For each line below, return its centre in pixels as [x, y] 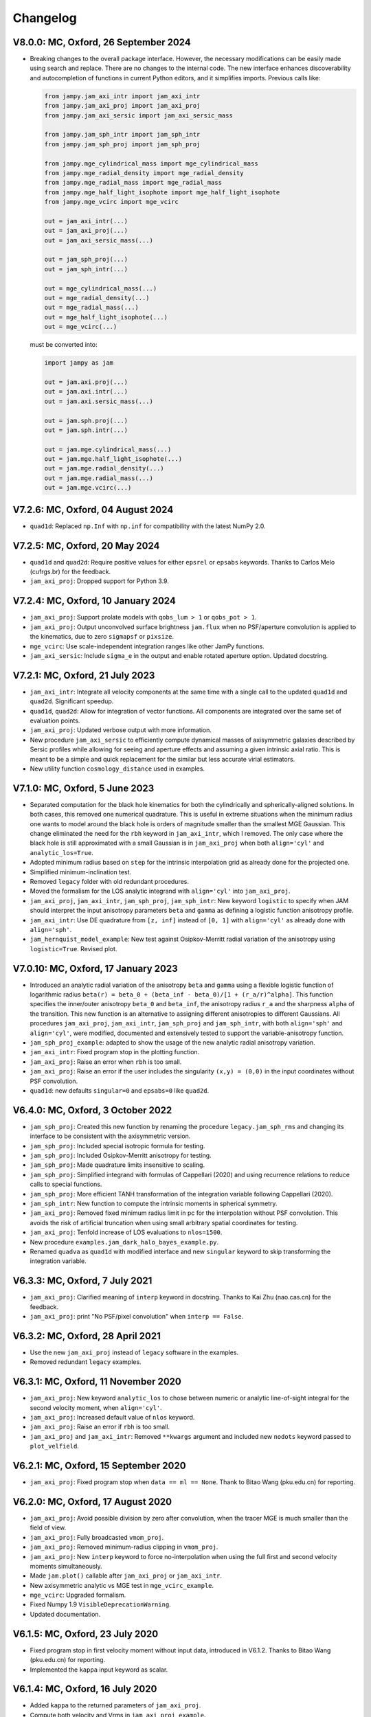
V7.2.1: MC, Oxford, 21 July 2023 [84, 675]
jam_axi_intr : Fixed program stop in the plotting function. [115, 1052]
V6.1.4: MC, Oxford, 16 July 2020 [85, 1689]
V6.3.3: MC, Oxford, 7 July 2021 [82, 1281]
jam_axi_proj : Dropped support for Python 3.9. [100, 581]
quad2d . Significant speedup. [72, 701]
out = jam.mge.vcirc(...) [88, 488]
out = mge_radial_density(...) [97, 298]
